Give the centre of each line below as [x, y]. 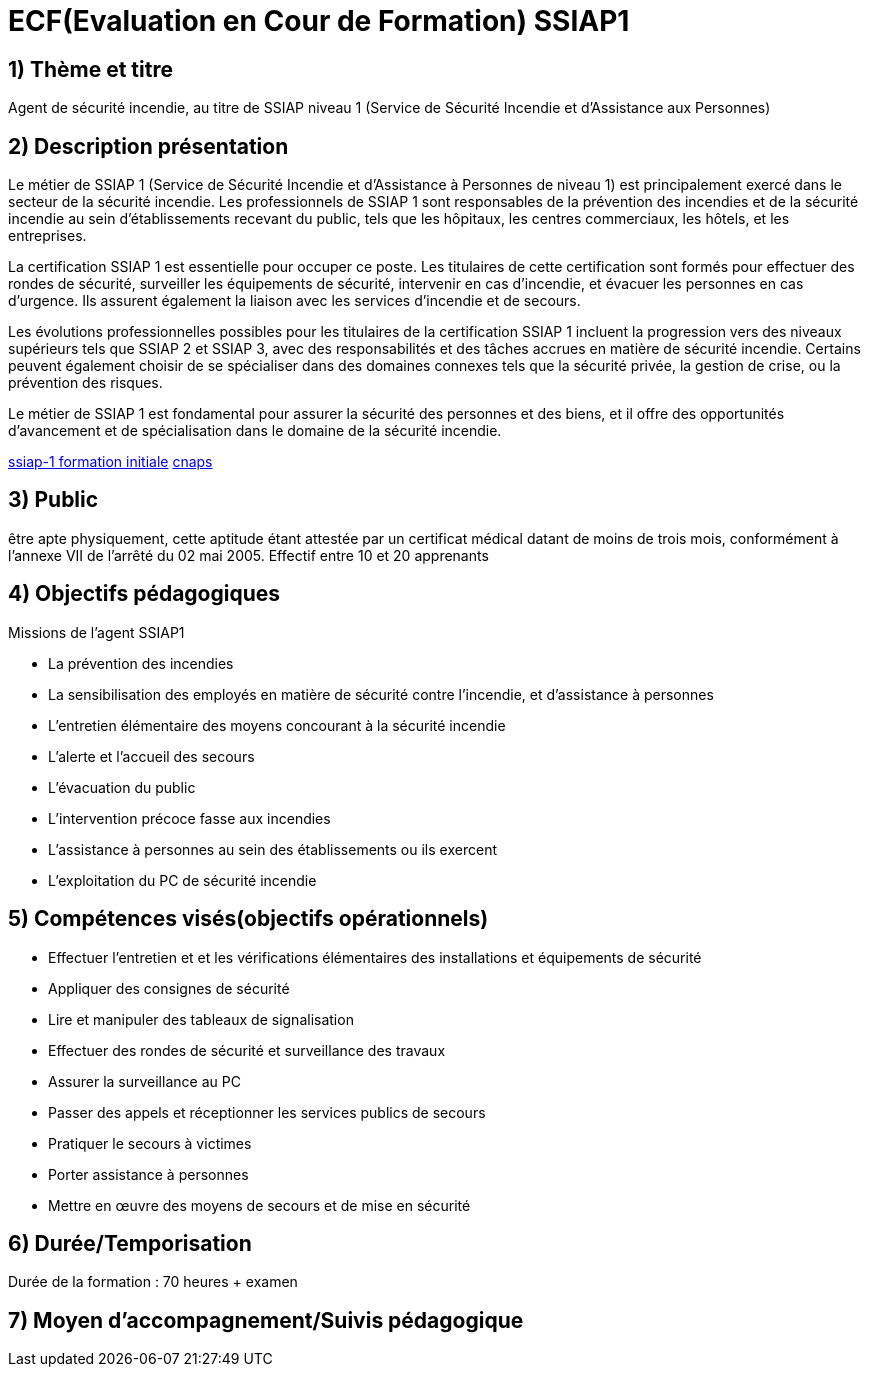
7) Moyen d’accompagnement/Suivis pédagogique [266, 1320]
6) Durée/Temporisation [130, 1243]
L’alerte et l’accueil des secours [151, 756]
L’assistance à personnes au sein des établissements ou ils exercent [272, 849]
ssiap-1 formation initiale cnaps [110, 462]
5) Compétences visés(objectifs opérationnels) [248, 919]
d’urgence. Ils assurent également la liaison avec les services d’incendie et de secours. [294, 301]
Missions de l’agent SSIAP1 [96, 632]
